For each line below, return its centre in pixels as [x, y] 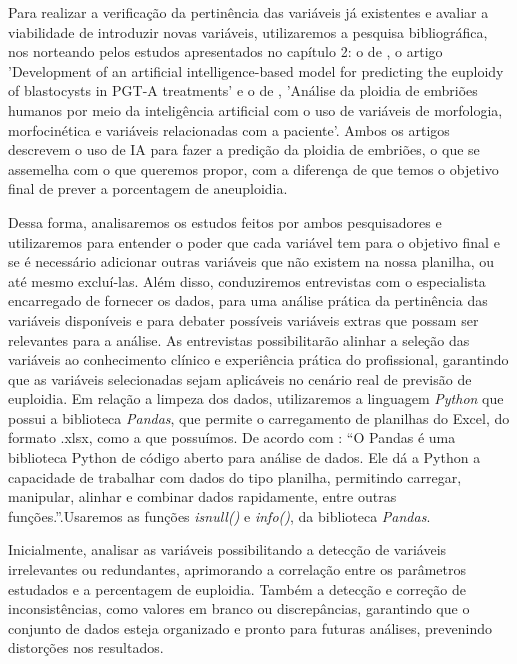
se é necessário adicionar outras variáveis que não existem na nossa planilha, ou [251, 261]
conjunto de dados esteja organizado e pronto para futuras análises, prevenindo [250, 627]
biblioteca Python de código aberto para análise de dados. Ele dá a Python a [244, 457]
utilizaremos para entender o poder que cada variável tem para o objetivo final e [254, 241]
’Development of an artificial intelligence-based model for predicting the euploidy [256, 70]
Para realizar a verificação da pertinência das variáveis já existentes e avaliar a [248, 12]
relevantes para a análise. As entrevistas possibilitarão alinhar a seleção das [239, 339]
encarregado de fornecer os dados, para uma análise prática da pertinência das [248, 300]
